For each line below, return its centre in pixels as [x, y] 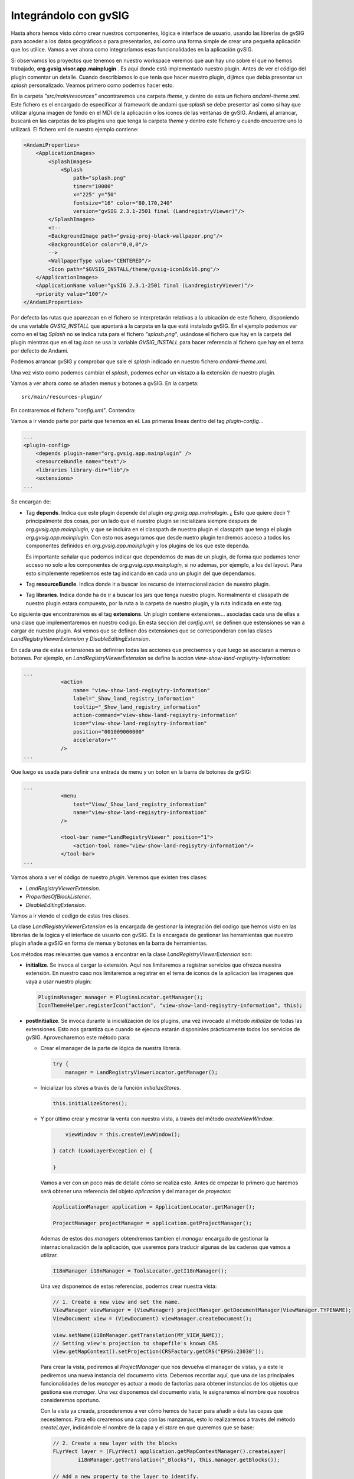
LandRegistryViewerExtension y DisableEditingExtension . [81, 639]
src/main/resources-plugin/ [62, 397]
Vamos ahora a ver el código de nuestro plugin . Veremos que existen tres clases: [109, 877]
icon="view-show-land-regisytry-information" [140, 724]
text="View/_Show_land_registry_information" [140, 804]
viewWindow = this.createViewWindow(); [123, 1134]
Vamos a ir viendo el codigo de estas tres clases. [70, 916]
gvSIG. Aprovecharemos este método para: [78, 1037]
